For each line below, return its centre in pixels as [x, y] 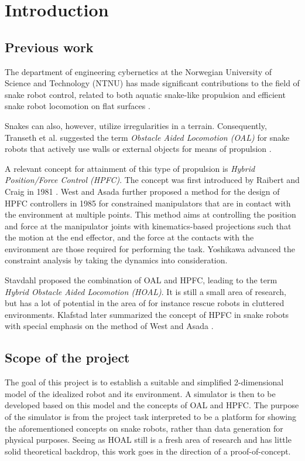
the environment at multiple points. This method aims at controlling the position [150, 214]
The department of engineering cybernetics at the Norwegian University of [138, 71]
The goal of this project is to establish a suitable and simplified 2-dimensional [144, 382]
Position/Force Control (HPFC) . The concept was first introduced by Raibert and [152, 180]
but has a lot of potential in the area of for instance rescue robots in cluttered [145, 303]
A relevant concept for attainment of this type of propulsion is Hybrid [130, 168]
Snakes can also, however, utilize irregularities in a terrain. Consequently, [136, 125]
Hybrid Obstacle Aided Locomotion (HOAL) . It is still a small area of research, [145, 291]
